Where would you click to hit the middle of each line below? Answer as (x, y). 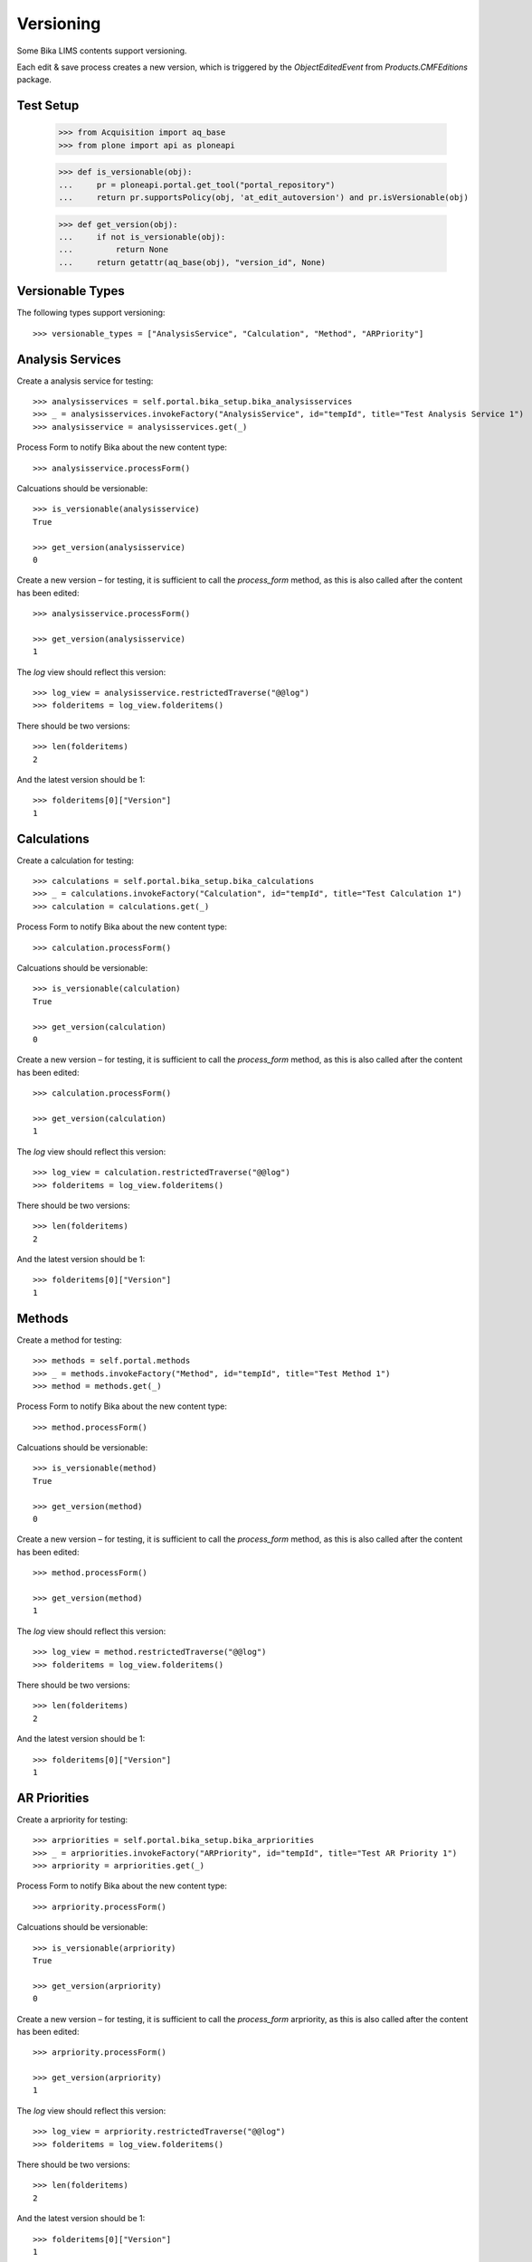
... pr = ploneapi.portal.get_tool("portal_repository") (197, 185)
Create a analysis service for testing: (85, 381)
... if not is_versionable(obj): (142, 237)
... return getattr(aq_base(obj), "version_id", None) (192, 262)
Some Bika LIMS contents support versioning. (102, 51)
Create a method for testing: (69, 1340)
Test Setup (48, 105)
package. (34, 80)
